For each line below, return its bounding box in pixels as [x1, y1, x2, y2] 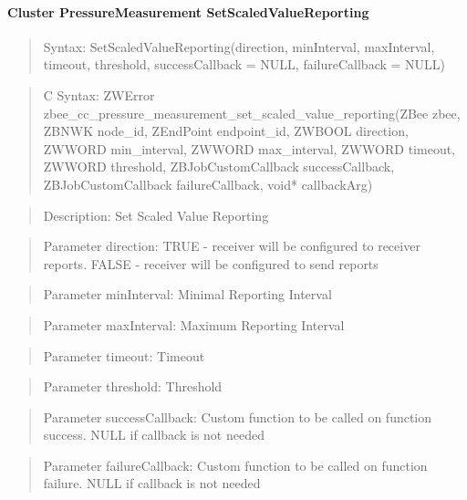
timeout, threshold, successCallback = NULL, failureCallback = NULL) [43, 55, 446, 74]
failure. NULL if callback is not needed [43, 474, 261, 493]
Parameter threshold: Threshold [43, 377, 223, 396]
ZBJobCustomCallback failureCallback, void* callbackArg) [43, 174, 373, 193]
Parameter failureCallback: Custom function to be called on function [43, 455, 428, 474]
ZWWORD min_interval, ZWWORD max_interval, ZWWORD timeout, [43, 139, 456, 158]
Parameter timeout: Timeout [43, 346, 205, 365]
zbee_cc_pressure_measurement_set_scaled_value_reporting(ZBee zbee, [43, 103, 461, 122]
